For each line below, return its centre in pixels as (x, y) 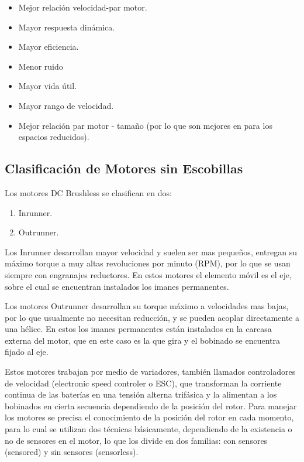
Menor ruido (41, 66)
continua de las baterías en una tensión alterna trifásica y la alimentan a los (141, 394)
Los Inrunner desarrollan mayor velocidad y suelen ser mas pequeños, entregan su (151, 251)
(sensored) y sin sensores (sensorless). (72, 452)
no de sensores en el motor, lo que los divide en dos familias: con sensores (136, 440)
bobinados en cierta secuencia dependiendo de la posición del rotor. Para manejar (151, 405)
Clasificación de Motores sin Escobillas (124, 168)
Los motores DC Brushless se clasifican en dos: (88, 192)
